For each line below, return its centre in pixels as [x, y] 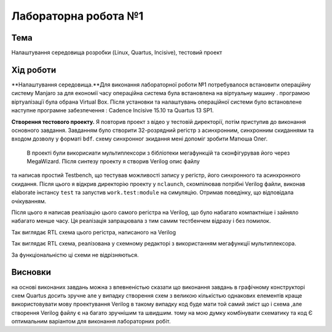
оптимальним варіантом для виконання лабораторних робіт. [91, 322]
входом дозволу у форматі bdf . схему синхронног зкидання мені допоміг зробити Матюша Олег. [140, 139]
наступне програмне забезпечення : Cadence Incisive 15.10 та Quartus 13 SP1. [113, 110]
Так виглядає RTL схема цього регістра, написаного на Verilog [94, 232]
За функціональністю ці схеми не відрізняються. [75, 255]
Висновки [31, 272]
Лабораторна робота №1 [77, 16]
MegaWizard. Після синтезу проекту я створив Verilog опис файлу [113, 161]
